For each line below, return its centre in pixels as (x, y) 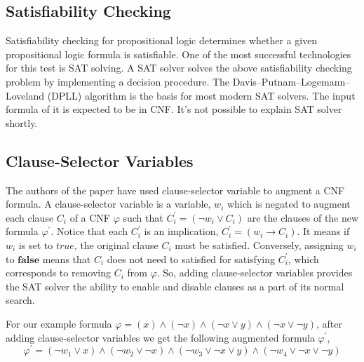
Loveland (25, 95)
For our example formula (59, 323)
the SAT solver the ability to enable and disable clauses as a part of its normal (175, 286)
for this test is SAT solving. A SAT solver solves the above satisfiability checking (179, 68)
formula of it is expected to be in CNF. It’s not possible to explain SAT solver (174, 109)
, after (329, 323)
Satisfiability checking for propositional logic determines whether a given (162, 40)
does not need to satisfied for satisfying (191, 259)
